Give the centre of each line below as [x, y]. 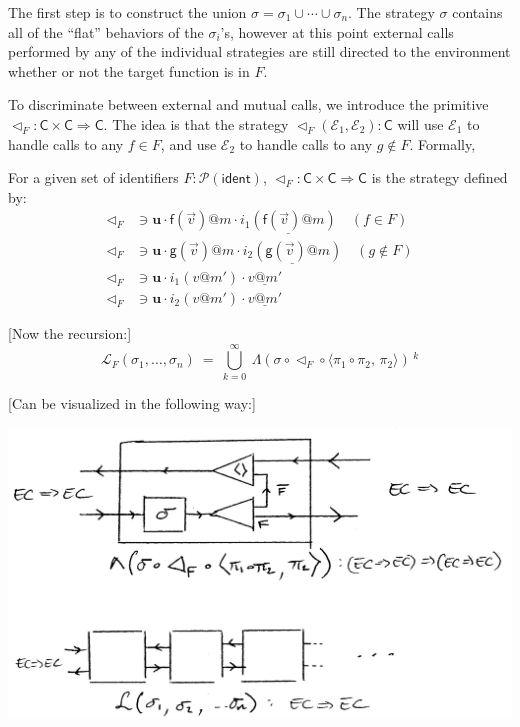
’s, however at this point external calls [337, 31]
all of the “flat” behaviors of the [106, 31]
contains [477, 12]
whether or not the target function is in [129, 70]
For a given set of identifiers [93, 177]
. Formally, [442, 143]
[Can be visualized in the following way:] [132, 402]
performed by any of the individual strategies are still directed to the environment [259, 51]
